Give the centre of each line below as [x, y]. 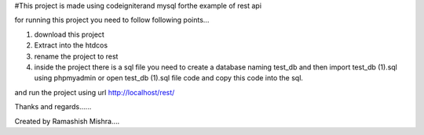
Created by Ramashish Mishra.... [67, 121]
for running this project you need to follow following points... [112, 20]
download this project [69, 34]
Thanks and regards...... [53, 107]
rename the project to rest [76, 56]
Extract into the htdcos [71, 45]
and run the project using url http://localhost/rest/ [95, 92]
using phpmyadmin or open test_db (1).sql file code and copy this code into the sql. [169, 78]
